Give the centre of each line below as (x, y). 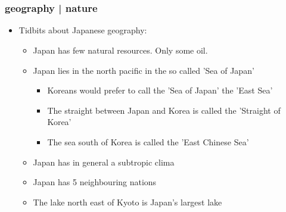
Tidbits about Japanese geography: (83, 30)
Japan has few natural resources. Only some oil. (120, 50)
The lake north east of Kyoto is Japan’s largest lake (128, 202)
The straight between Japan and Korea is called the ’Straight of (164, 110)
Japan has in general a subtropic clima (104, 162)
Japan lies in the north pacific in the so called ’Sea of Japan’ (144, 70)
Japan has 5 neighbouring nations (95, 182)
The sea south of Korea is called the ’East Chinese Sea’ (148, 142)
